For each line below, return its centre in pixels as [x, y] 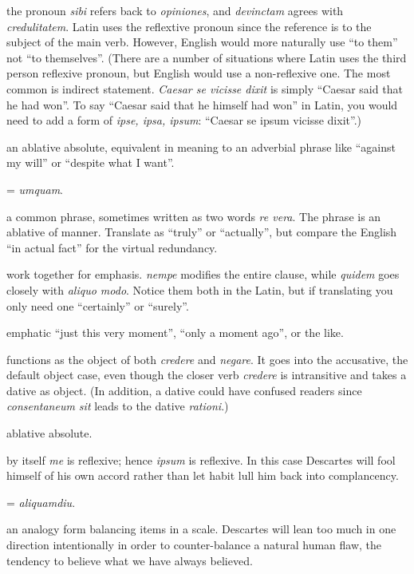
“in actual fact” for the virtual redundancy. [112, 247]
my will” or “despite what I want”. [91, 162]
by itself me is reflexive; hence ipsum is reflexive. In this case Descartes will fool [201, 459]
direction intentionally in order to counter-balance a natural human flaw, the [194, 545]
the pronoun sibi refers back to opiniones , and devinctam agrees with [175, 10]
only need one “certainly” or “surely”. [98, 305]
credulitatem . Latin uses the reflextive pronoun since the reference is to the [189, 26]
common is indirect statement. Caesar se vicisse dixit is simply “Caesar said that [205, 88]
